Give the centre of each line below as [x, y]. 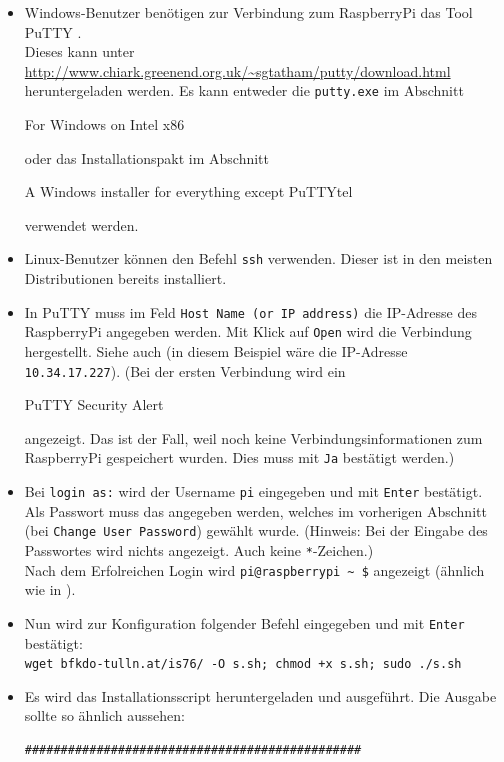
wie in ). [50, 589]
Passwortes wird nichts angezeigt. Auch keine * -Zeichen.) [199, 549]
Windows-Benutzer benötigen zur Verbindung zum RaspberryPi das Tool [248, 12]
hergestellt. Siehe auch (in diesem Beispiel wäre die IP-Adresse [216, 350]
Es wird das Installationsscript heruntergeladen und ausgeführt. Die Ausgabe [260, 695]
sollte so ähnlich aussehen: [104, 715]
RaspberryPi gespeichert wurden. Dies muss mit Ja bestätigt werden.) [239, 457]
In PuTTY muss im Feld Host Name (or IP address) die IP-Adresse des [250, 311]
